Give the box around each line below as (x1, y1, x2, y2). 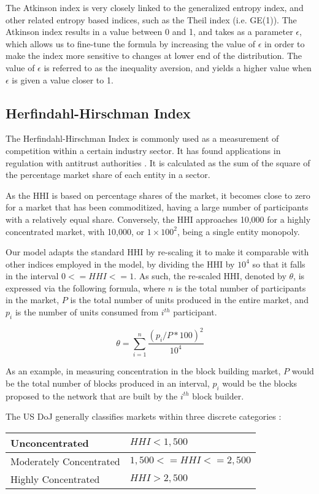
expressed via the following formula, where (6, 281, 166, 294)
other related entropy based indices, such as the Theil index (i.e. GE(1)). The (6, 13, 297, 26)
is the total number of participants (175, 281, 306, 294)
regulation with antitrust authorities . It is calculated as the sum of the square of (6, 156, 310, 169)
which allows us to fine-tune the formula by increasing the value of (6, 37, 256, 50)
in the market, (6, 293, 60, 306)
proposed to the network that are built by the (6, 389, 178, 402)
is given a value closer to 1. (12, 73, 113, 86)
